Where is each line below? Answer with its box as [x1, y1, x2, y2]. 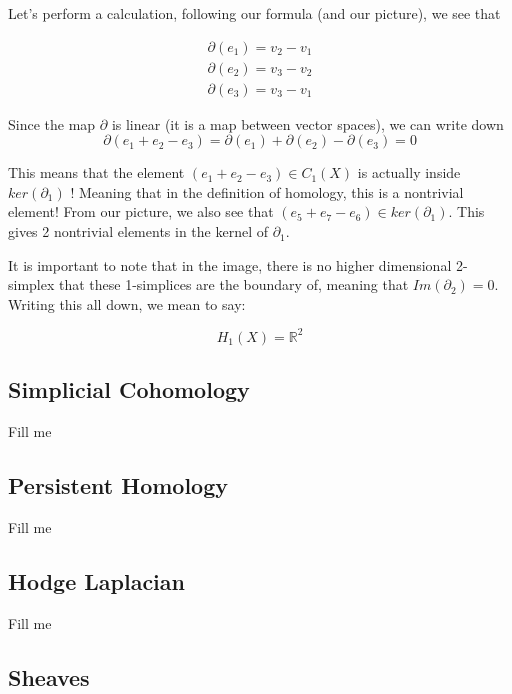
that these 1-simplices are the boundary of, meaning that [59, 274, 409, 295]
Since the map [8, 113, 96, 134]
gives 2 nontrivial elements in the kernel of [8, 221, 268, 242]
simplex [8, 274, 55, 295]
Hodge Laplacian [8, 565, 185, 596]
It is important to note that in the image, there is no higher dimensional [8, 254, 452, 275]
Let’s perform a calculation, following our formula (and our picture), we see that [8, 3, 501, 23]
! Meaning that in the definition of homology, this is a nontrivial [70, 181, 464, 202]
